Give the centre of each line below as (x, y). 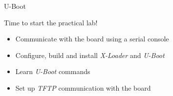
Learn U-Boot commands (53, 71)
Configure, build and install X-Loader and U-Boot (90, 55)
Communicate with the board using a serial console (92, 39)
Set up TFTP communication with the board (83, 87)
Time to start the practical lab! (51, 22)
